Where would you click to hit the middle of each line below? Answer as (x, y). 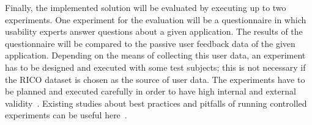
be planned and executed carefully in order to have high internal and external (150, 91)
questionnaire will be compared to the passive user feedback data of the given (150, 43)
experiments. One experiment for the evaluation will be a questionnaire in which (156, 19)
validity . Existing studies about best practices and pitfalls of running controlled (156, 103)
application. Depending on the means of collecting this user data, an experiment (155, 55)
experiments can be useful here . (66, 115)
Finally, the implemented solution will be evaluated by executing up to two (146, 7)
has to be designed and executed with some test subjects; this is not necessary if (155, 67)
